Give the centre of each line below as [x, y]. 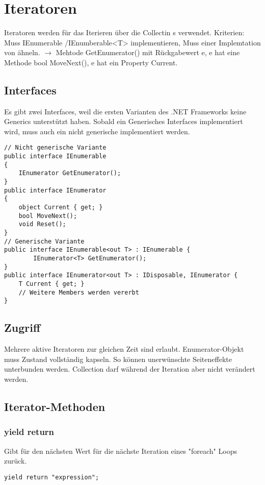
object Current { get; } [61, 208]
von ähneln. [22, 52]
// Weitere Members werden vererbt [79, 292]
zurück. [16, 461]
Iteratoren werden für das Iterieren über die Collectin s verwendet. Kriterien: [124, 32]
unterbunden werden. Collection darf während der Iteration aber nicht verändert [130, 369]
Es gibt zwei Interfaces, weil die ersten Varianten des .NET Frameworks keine [125, 111]
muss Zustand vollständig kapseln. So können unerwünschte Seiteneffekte [118, 359]
